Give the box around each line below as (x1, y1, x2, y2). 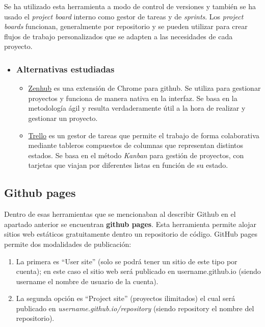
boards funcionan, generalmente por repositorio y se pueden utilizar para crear (4, 21, 248, 32)
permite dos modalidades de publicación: (4, 238, 131, 249)
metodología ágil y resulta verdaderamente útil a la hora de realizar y (28, 103, 246, 113)
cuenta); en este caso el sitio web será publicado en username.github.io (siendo (16, 266, 261, 276)
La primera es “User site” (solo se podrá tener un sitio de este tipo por (16, 256, 237, 266)
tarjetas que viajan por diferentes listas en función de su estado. (28, 160, 228, 170)
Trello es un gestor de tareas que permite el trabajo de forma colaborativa (28, 130, 259, 140)
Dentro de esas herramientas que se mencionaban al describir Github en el (4, 209, 236, 219)
